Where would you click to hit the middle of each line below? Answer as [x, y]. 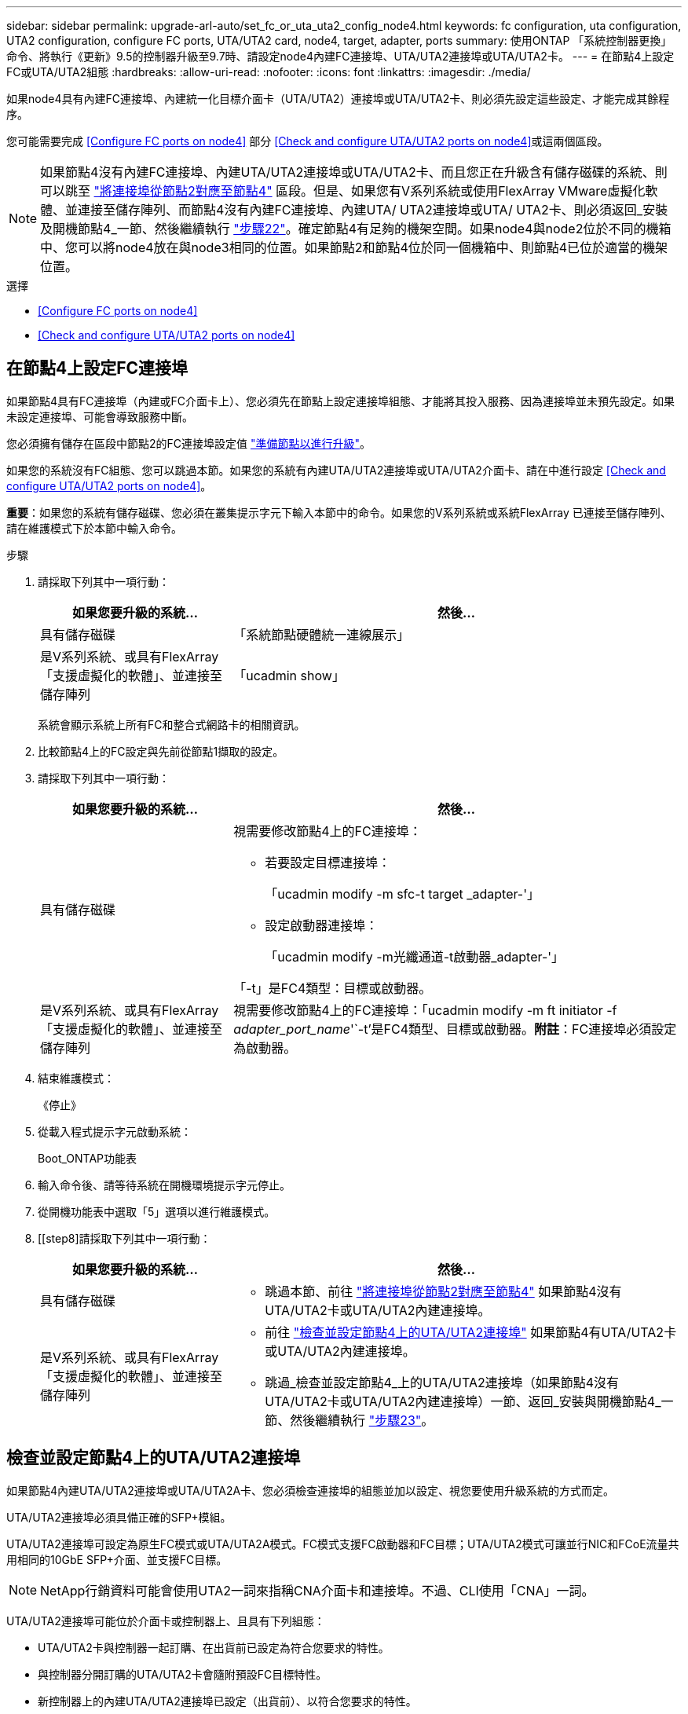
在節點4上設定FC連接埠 [97, 368]
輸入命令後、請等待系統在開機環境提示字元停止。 [164, 1185]
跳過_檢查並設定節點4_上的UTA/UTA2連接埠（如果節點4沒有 [442, 1382]
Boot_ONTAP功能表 [88, 1158]
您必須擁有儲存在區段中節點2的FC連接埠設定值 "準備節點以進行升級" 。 [189, 443]
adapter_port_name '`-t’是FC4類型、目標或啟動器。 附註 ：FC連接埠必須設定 [455, 1029]
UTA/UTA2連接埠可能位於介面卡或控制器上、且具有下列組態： [166, 1621]
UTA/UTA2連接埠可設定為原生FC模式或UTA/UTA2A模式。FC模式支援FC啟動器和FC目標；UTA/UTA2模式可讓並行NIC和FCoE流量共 [343, 1544]
